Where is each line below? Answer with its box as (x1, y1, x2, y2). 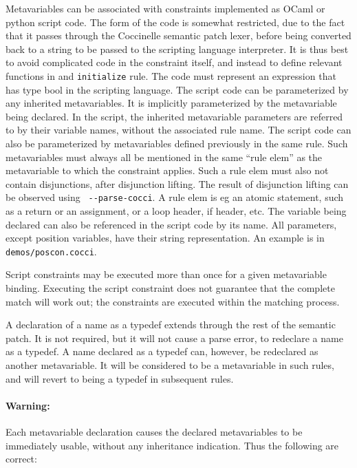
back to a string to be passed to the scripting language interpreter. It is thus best (6, 41, 349, 56)
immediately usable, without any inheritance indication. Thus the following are (6, 438, 339, 452)
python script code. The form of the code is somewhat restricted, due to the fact (6, 14, 345, 29)
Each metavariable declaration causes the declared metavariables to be (6, 425, 303, 439)
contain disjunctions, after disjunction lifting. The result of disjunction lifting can (6, 176, 349, 191)
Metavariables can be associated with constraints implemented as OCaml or (6, 1, 325, 15)
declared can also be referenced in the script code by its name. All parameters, (6, 217, 337, 231)
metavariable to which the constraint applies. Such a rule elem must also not (6, 163, 329, 178)
